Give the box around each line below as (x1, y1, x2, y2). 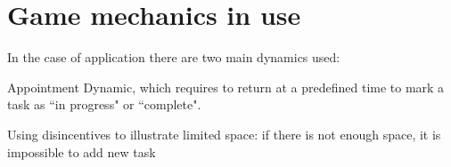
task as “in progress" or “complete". (7, 95, 201, 114)
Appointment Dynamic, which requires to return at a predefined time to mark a (7, 77, 445, 96)
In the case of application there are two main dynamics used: (7, 48, 340, 67)
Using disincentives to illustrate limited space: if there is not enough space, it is (7, 124, 441, 143)
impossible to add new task (7, 142, 156, 161)
